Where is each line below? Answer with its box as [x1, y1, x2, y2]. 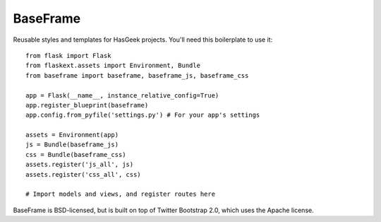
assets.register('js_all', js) [25, 160, 134, 169]
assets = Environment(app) [25, 131, 119, 139]
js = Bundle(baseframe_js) [25, 141, 119, 148]
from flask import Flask [25, 52, 111, 59]
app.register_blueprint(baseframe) [25, 101, 149, 109]
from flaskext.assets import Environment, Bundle [25, 62, 201, 70]
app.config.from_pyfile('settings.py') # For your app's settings [25, 111, 260, 119]
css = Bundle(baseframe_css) [25, 151, 126, 158]
